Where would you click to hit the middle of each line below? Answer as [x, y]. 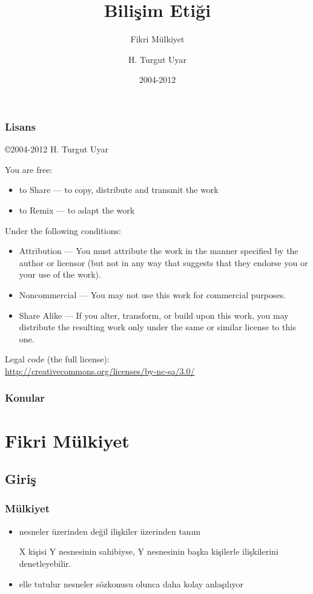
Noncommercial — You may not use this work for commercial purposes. [153, 294]
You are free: [29, 169]
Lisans [20, 126]
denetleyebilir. [45, 563]
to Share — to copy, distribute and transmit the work [119, 190]
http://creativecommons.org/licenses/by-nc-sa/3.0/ [100, 370]
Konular [25, 398]
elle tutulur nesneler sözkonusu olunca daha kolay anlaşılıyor [131, 583]
